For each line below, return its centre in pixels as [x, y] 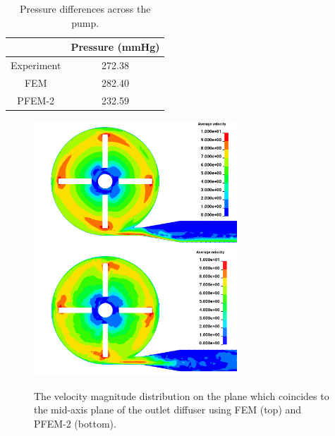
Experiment [36, 65]
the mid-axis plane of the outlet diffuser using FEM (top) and [168, 410]
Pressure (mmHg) [115, 47]
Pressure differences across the [85, 8]
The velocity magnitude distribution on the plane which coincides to [182, 395]
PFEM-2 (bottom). [75, 423]
